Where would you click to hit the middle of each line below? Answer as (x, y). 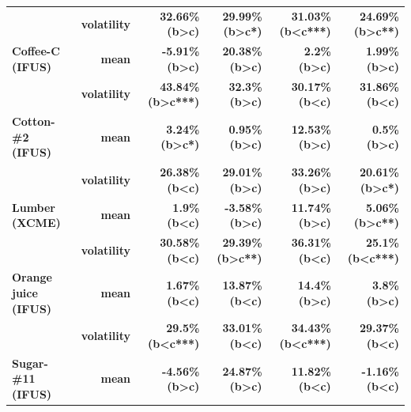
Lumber (34, 207)
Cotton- (34, 121)
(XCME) (36, 223)
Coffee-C (36, 51)
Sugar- (30, 363)
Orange (32, 277)
